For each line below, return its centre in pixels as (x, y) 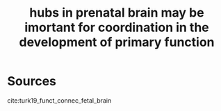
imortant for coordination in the (117, 27)
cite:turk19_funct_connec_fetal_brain (59, 100)
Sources (32, 82)
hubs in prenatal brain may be (117, 13)
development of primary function (117, 42)
